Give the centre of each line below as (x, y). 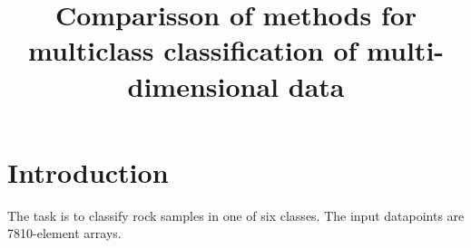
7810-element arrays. (64, 233)
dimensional (203, 86)
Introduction (88, 172)
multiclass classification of (192, 50)
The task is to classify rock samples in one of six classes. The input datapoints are (236, 215)
